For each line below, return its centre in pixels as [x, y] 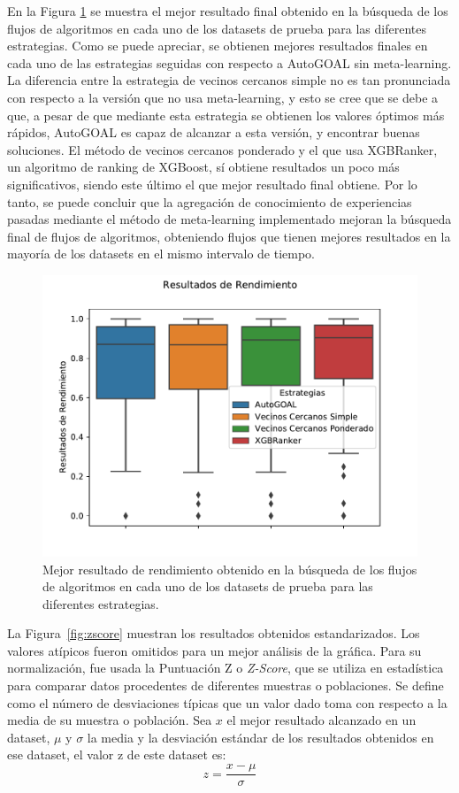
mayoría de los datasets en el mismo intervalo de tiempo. [161, 254]
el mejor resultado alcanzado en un [321, 720]
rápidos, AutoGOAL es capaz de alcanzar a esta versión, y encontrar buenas [214, 132]
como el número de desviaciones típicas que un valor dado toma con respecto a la [227, 702]
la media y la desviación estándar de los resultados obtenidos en [260, 737]
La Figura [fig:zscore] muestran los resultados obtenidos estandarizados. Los [214, 633]
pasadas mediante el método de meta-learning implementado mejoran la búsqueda [229, 219]
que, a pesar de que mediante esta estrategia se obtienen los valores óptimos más [226, 115]
